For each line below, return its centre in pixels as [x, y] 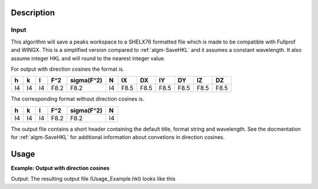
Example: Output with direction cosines [60, 168]
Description [33, 13]
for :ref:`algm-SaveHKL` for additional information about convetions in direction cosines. [118, 137]
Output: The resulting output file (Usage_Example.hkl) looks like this [93, 179]
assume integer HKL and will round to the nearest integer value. [88, 58]
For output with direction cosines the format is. [68, 69]
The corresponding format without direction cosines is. [77, 99]
